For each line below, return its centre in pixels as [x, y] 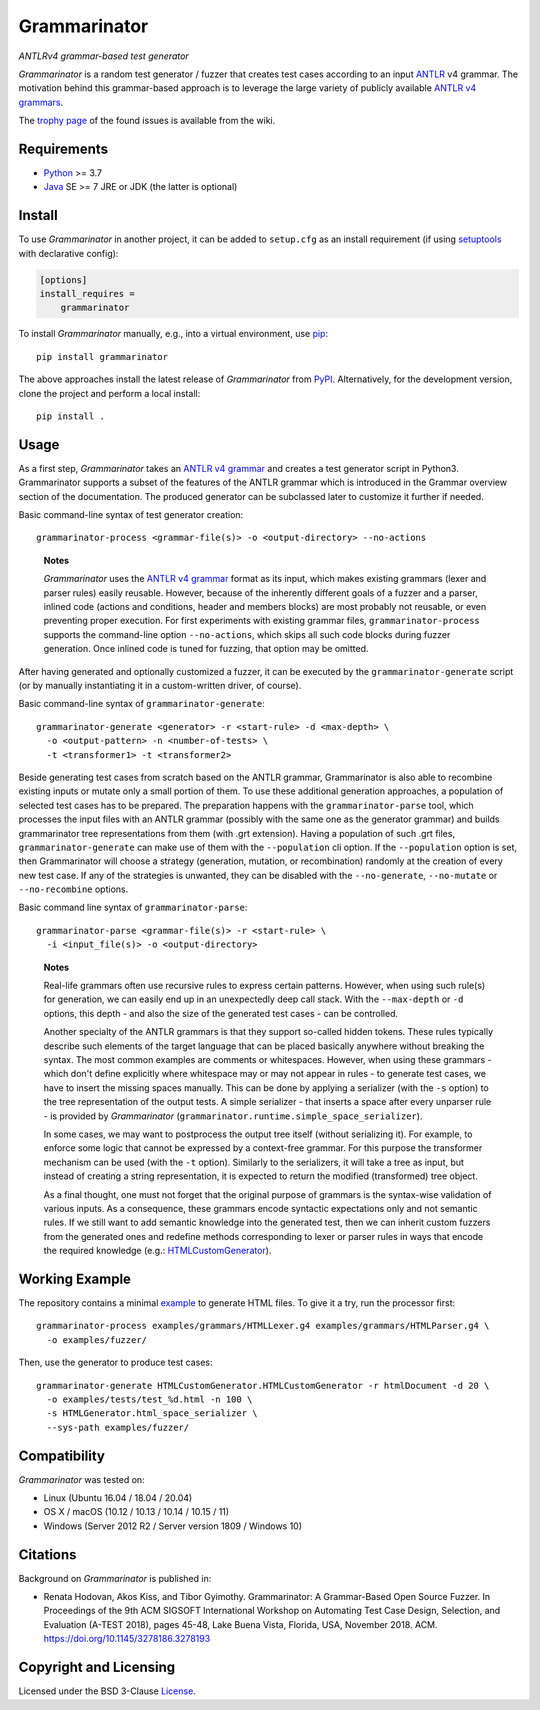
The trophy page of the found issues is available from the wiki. [147, 121]
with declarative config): [68, 253]
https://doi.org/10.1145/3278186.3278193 [127, 1639]
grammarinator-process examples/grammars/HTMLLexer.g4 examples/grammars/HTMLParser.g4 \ [263, 1326]
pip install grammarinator [102, 356]
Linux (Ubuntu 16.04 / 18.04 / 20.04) [118, 1498]
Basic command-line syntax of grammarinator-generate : [141, 704]
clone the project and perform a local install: [109, 393]
